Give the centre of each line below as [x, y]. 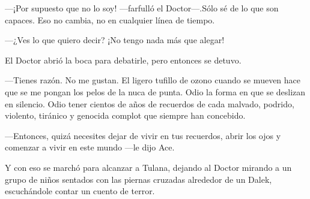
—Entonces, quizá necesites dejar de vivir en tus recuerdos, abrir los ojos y [143, 135]
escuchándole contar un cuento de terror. [80, 191]
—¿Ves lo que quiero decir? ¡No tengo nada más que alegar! [115, 40]
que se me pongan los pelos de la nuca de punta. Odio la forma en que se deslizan [155, 91]
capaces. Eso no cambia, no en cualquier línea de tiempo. [110, 19]
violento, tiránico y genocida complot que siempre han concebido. [125, 115]
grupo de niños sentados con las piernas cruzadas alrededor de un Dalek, [138, 179]
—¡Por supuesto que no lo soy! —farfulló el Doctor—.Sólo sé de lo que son [142, 8]
